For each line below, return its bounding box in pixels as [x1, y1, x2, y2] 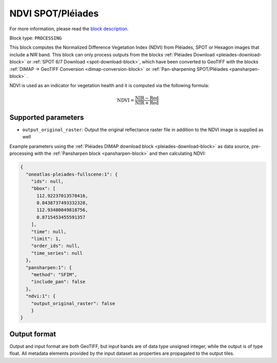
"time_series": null [31, 250, 83, 256]
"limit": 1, [31, 236, 62, 242]
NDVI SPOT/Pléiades [9, 8, 99, 19]
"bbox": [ [31, 186, 56, 192]
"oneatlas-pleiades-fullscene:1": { [26, 171, 118, 177]
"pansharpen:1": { [26, 265, 72, 270]
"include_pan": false [31, 279, 86, 285]
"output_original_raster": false [31, 300, 115, 306]
